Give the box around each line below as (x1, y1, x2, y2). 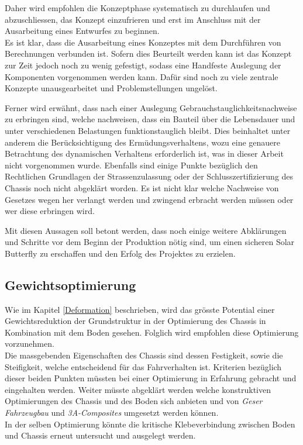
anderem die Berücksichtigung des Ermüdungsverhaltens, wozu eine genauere (5, 136, 281, 148)
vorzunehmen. (5, 337, 54, 350)
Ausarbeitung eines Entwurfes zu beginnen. (5, 25, 160, 37)
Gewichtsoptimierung (5, 275, 136, 294)
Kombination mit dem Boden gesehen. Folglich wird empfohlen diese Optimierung (5, 326, 299, 338)
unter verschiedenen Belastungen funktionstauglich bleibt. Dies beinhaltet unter (5, 124, 291, 136)
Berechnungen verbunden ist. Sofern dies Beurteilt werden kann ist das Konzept (5, 47, 292, 60)
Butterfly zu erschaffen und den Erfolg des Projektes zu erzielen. (5, 247, 236, 259)
